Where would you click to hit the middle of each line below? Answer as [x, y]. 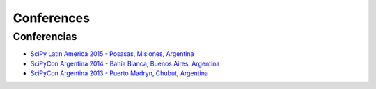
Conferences [52, 18]
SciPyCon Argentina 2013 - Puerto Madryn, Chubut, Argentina [119, 73]
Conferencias [45, 37]
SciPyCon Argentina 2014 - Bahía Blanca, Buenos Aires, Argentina [125, 63]
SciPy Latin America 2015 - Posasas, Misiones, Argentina [112, 54]
